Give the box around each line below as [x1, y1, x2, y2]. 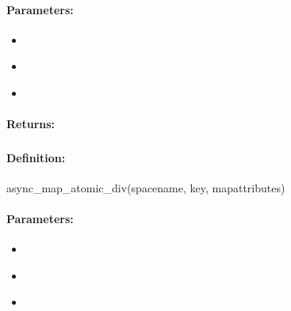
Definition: [6, 149, 66, 165]
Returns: [6, 116, 56, 132]
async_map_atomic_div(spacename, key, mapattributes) [6, 179, 285, 195]
